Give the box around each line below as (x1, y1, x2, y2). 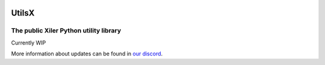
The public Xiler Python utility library (11, 26, 122, 35)
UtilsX (11, 8, 35, 18)
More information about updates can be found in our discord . (11, 50, 163, 57)
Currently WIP (11, 39, 46, 46)
